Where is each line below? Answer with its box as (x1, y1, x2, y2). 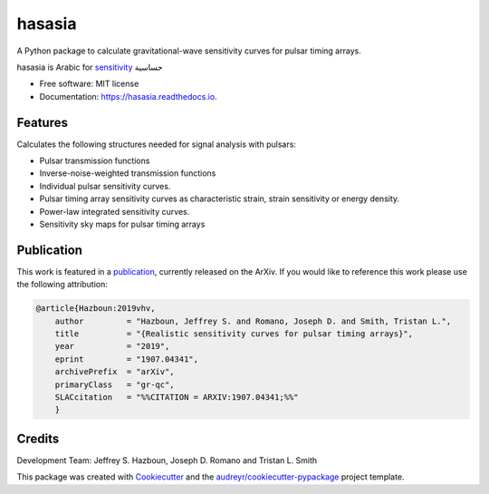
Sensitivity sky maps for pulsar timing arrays (39, 218, 206, 229)
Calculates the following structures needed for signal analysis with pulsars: (16, 139, 296, 150)
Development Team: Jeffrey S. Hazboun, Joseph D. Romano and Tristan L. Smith (16, 454, 318, 466)
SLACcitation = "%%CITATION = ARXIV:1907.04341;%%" (54, 392, 299, 402)
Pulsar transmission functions (39, 155, 150, 167)
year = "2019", (54, 341, 170, 352)
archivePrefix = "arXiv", (54, 367, 176, 377)
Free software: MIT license (39, 78, 139, 90)
